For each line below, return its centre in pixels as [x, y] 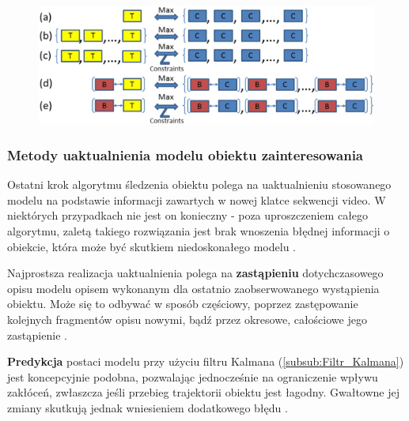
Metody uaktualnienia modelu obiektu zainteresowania [185, 154]
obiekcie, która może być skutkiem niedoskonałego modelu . [151, 246]
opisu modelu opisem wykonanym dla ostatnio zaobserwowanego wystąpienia [193, 288]
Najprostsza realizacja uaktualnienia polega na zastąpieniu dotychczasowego [195, 273]
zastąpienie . [37, 335]
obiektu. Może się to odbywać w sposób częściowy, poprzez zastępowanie [183, 304]
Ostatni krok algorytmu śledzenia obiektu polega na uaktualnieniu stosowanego [199, 184]
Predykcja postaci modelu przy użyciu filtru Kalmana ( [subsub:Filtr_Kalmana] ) [206, 361]
